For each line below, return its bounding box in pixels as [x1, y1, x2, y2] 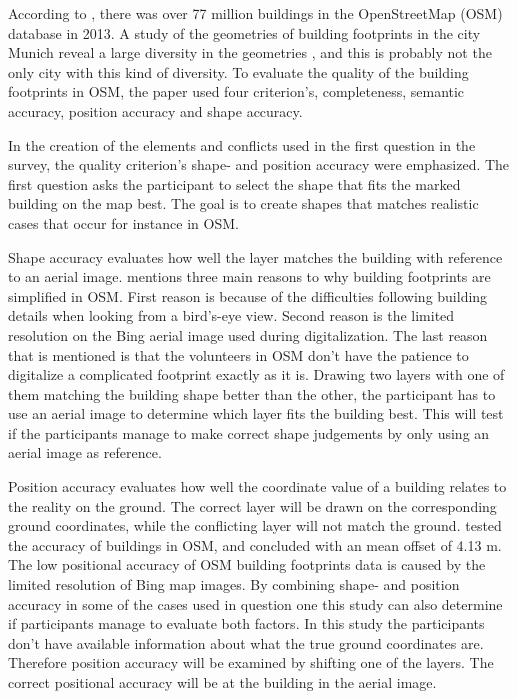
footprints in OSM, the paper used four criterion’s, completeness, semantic [8, 81, 465, 102]
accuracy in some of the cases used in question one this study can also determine [8, 593, 503, 614]
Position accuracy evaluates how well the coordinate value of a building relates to [8, 476, 507, 497]
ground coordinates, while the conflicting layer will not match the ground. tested [8, 515, 502, 536]
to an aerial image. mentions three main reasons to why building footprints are [8, 266, 491, 287]
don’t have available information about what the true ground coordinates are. [8, 632, 484, 653]
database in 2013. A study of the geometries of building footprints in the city [8, 22, 481, 43]
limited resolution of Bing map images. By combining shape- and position [8, 574, 460, 595]
